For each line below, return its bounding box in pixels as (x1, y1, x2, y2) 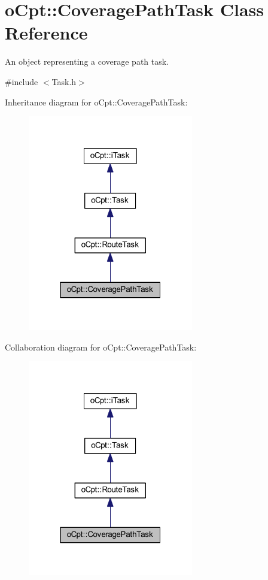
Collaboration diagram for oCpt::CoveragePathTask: (5, 340, 197, 353)
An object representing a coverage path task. (5, 55, 169, 68)
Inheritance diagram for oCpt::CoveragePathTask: (5, 95, 188, 108)
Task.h (51, 75, 77, 87)
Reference (5, 20, 88, 45)
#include (5, 75, 38, 87)
